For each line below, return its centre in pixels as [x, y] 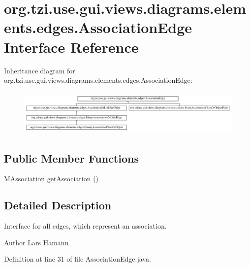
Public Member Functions [71, 158]
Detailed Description [58, 205]
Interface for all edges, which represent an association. [85, 226]
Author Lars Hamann [36, 242]
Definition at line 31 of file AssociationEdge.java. [78, 259]
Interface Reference [71, 47]
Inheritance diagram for [40, 70]
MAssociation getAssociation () [51, 179]
